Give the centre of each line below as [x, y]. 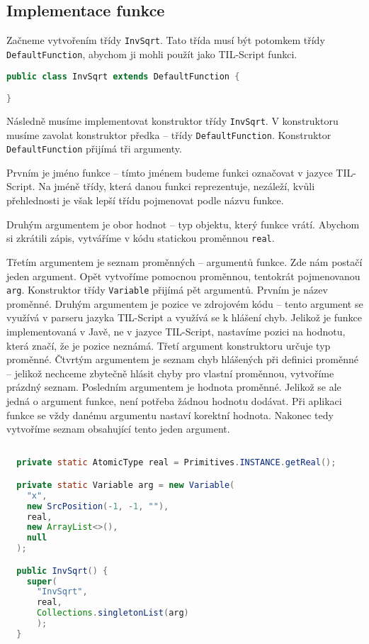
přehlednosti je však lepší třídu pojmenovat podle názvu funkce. [145, 200]
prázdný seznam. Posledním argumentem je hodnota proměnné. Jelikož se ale [174, 387]
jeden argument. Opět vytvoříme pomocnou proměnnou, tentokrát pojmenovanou [183, 276]
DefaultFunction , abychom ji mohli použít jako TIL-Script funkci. [152, 54]
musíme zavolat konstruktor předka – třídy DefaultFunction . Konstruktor [169, 134]
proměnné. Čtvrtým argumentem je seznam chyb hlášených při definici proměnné [182, 359]
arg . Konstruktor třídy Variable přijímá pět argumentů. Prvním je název [167, 290]
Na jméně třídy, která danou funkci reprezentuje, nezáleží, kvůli [177, 186]
